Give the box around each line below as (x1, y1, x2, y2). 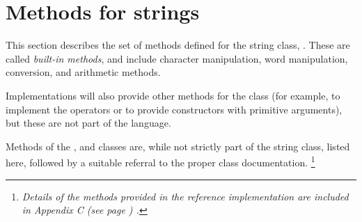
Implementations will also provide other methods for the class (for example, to (6, 88, 340, 102)
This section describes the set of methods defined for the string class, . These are (6, 38, 350, 52)
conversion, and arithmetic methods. (6, 65, 161, 79)
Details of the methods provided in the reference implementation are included (22, 189, 349, 203)
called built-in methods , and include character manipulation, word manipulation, (6, 51, 348, 65)
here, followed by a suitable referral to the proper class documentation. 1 (6, 153, 315, 169)
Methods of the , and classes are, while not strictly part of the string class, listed (6, 138, 350, 153)
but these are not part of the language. (6, 116, 171, 130)
